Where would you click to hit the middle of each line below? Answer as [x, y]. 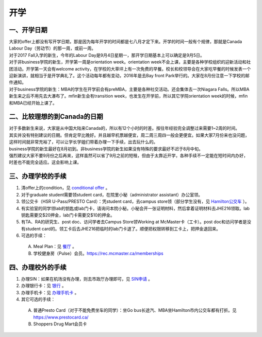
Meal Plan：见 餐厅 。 [55, 247]
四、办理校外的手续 [38, 267]
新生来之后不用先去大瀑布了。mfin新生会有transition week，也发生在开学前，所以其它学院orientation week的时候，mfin [128, 96]
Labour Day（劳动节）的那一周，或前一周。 [52, 48]
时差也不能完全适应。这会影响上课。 [45, 162]
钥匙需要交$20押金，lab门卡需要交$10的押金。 [68, 215]
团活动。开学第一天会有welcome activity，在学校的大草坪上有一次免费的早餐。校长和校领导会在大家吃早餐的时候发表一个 [130, 69]
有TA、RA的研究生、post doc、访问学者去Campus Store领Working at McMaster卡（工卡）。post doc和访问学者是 [134, 222]
